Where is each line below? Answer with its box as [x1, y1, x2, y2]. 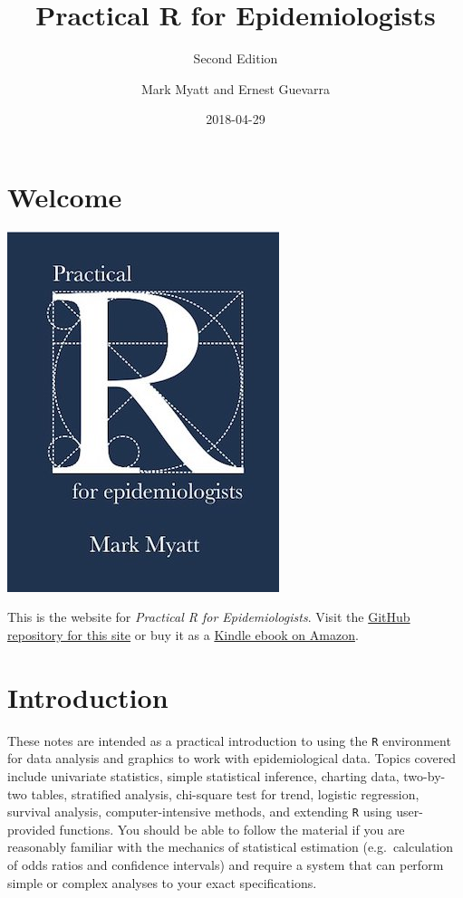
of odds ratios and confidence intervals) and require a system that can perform [7, 855, 444, 874]
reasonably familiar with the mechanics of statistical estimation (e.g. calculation [7, 837, 454, 856]
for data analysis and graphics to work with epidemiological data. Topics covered [7, 749, 457, 768]
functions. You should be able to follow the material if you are [59, 819, 405, 838]
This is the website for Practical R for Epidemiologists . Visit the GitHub [7, 607, 410, 626]
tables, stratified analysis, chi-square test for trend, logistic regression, [31, 784, 420, 803]
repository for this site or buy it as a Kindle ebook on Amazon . [7, 626, 359, 645]
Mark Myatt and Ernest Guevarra [140, 79, 331, 98]
